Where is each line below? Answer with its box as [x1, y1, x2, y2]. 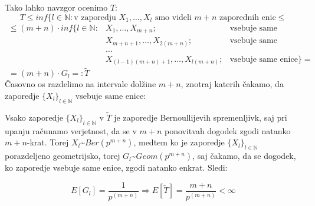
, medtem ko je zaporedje [133, 136, 225, 148]
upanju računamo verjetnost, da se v [5, 124, 137, 137]
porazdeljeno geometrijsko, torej [5, 149, 120, 162]
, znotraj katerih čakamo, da [181, 78, 284, 90]
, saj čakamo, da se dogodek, [192, 149, 296, 162]
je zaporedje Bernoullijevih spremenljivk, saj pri [114, 111, 287, 124]
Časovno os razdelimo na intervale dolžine [5, 78, 156, 90]
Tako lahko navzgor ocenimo [5, 1, 108, 13]
